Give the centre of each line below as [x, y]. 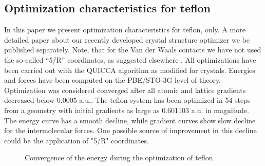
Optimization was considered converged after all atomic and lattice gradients [125, 90]
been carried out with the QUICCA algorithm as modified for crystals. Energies [130, 70]
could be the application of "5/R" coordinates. [77, 140]
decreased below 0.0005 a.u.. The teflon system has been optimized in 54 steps [127, 100]
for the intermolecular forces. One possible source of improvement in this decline [130, 130]
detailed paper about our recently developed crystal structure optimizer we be [127, 39]
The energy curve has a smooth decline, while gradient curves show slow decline [130, 120]
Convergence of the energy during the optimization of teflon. [120, 158]
